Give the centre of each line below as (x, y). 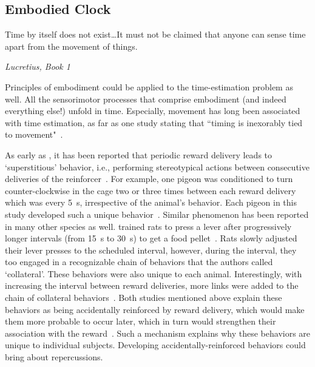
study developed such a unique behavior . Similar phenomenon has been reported (157, 214)
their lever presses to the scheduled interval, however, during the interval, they (151, 250)
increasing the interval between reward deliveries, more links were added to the (152, 285)
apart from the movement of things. (71, 46)
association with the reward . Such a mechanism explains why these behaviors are (158, 333)
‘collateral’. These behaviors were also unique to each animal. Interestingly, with (154, 273)
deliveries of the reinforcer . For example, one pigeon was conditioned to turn (149, 179)
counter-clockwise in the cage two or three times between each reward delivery (151, 190)
